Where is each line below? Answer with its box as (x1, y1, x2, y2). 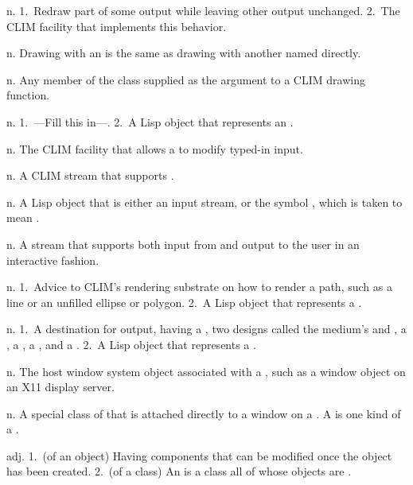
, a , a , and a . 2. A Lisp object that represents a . (6, 336, 256, 352)
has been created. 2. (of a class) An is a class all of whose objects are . (6, 463, 352, 479)
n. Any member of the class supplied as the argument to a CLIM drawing (6, 71, 365, 87)
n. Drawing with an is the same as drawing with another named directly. (6, 45, 361, 61)
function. (6, 87, 50, 103)
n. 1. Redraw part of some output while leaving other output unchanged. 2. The (6, 2, 400, 18)
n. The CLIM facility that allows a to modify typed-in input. (6, 140, 303, 157)
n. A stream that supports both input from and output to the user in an (6, 235, 360, 252)
